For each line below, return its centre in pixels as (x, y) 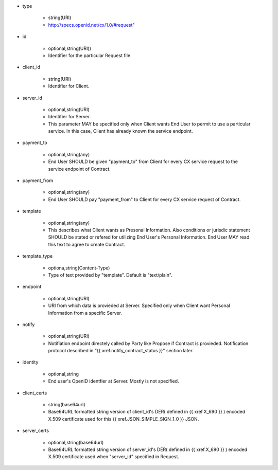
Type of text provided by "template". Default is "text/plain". (110, 275)
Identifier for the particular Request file (89, 55)
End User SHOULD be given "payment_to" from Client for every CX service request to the (143, 161)
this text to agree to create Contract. (87, 244)
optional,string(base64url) (76, 442)
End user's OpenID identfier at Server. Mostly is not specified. (114, 381)
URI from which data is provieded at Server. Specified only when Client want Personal (139, 305)
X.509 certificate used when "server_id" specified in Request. (114, 457)
